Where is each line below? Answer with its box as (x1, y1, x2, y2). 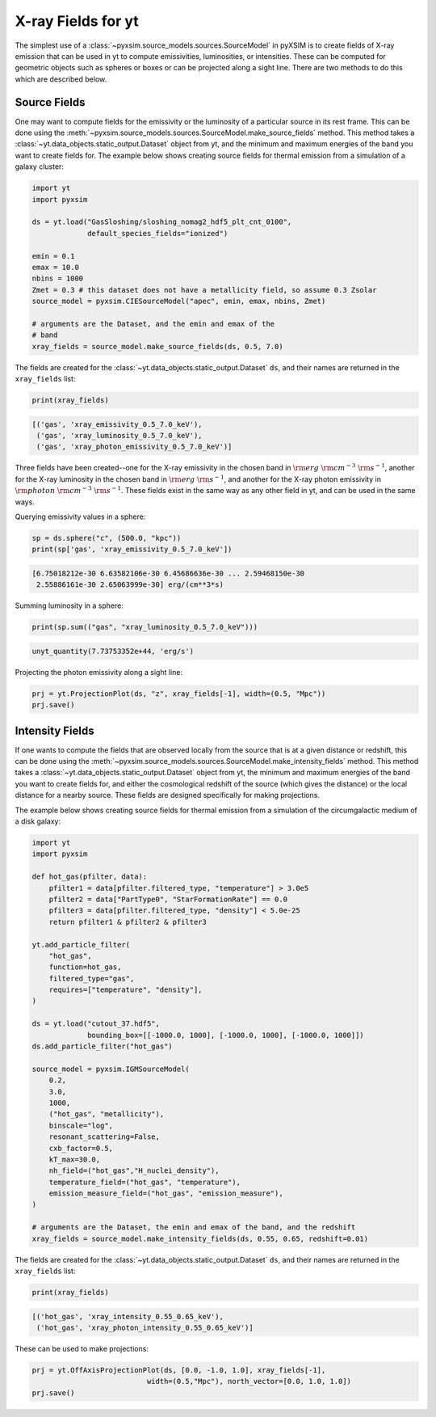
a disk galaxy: (15, 816, 61, 826)
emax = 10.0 (31, 263, 80, 272)
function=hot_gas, (48, 963, 122, 972)
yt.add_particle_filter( (31, 940, 131, 949)
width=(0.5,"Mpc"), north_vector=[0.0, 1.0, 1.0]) (146, 1377, 351, 1386)
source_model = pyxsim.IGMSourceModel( (31, 1064, 190, 1073)
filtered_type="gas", (48, 974, 135, 983)
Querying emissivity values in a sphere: (15, 512, 146, 521)
